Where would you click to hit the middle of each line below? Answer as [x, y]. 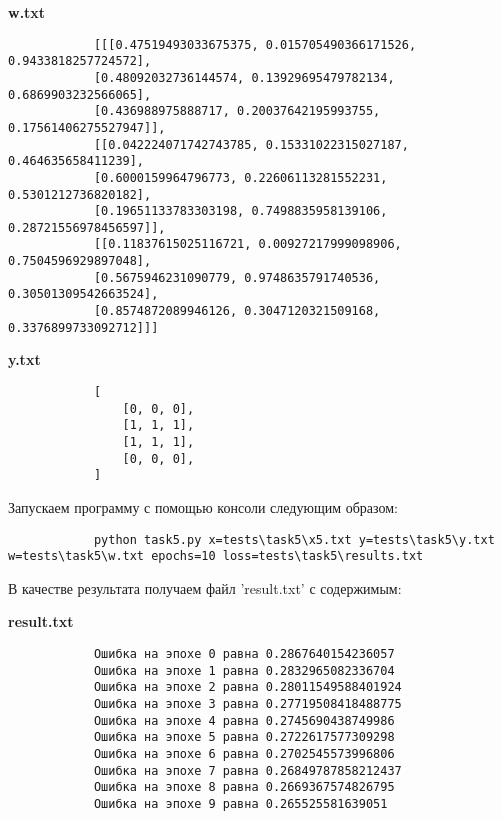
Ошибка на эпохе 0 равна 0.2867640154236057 [244, 654]
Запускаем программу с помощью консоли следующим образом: [203, 506]
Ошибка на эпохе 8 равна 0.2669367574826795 [244, 787]
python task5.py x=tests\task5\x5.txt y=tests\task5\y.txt [294, 539]
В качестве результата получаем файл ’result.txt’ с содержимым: [205, 587]
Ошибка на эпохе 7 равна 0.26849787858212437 [247, 770]
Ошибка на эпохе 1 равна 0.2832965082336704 [244, 670]
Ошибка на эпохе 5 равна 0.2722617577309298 [244, 737]
